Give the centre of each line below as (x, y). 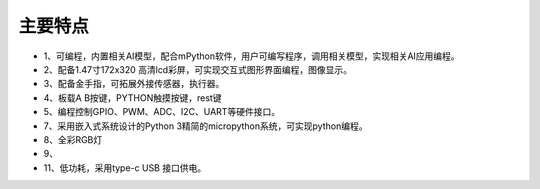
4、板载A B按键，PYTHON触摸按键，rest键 (132, 97)
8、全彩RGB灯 (73, 139)
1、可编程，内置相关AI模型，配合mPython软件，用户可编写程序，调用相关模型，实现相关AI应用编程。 (251, 56)
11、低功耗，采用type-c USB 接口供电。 (125, 167)
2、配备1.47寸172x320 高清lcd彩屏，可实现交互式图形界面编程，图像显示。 (197, 69)
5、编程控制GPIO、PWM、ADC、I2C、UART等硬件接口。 (161, 112)
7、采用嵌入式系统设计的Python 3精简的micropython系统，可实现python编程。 (205, 126)
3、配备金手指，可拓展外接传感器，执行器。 (134, 84)
